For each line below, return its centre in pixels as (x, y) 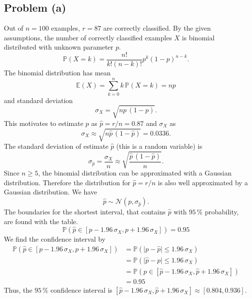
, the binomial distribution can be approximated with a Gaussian (135, 173)
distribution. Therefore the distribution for (67, 182)
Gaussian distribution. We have (51, 192)
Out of (14, 28)
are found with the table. (41, 221)
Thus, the (18, 290)
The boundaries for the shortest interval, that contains (85, 211)
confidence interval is (81, 290)
